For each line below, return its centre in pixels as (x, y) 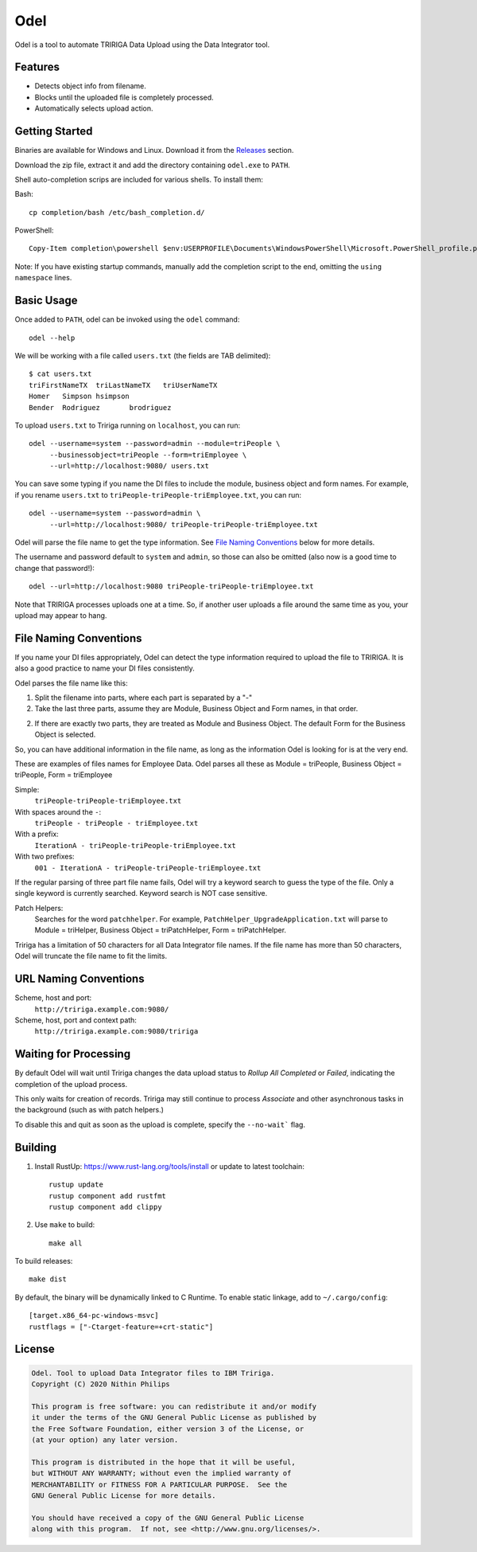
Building (36, 1147)
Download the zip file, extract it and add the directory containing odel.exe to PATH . (152, 165)
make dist (48, 1279)
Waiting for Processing (73, 1054)
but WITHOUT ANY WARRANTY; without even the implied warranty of (161, 1474)
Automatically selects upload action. (94, 108)
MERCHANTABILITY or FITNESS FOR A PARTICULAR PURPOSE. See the (159, 1484)
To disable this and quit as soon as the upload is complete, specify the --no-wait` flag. (160, 1124)
